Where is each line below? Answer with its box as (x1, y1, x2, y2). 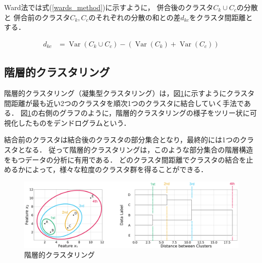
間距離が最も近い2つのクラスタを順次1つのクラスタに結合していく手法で (4, 97, 244, 108)
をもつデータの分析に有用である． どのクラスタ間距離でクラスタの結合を (4, 154, 246, 165)
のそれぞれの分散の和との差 (88, 12, 181, 22)
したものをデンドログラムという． (18, 117, 131, 128)
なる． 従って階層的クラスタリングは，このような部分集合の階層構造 (25, 144, 253, 154)
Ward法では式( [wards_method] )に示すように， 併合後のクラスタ (4, 2, 214, 12)
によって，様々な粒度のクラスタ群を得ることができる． (25, 164, 208, 175)
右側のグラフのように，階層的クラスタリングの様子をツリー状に (38, 108, 250, 118)
